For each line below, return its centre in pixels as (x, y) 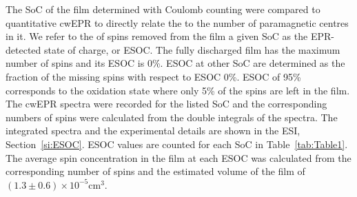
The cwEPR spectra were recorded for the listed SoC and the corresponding (166, 104)
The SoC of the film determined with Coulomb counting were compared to (163, 9)
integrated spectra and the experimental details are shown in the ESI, (153, 131)
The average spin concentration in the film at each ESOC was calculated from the (178, 157)
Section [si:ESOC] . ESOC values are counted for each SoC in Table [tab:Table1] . (177, 144)
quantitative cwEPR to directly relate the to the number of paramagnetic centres (177, 22)
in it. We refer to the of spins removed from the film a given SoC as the (157, 36)
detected (23, 49)
